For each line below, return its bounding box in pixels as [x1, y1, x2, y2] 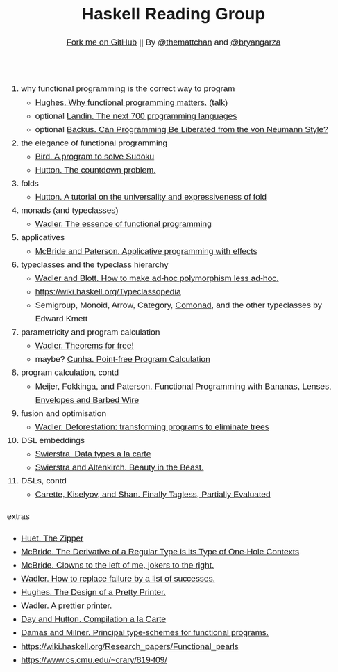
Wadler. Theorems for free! [35, 341, 135, 351]
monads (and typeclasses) [21, 205, 119, 216]
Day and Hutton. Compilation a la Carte [21, 614, 167, 624]
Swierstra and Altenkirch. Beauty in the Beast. [35, 463, 204, 472]
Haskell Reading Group [81, 3, 266, 24]
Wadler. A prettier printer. [21, 600, 112, 611]
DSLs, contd [21, 476, 67, 486]
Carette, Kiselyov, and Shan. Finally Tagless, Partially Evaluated [35, 489, 271, 499]
